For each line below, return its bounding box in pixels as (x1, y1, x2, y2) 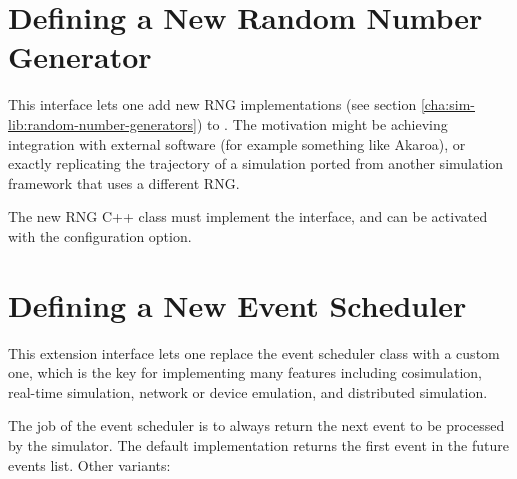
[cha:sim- (420, 94, 475, 115)
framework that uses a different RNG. (8, 172, 240, 193)
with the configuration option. (8, 225, 192, 246)
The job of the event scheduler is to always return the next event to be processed (8, 415, 505, 436)
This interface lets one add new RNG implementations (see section (8, 94, 417, 115)
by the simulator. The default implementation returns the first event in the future (8, 434, 509, 455)
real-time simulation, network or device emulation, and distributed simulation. (8, 381, 488, 402)
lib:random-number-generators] (8, 113, 197, 134)
